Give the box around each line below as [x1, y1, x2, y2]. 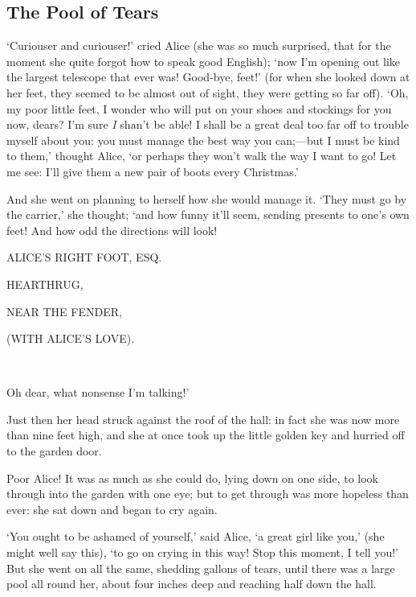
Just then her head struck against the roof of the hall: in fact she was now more [6, 410, 400, 427]
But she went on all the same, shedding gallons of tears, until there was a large [6, 559, 395, 576]
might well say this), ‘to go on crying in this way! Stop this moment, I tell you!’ [6, 544, 398, 561]
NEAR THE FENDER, [6, 303, 122, 319]
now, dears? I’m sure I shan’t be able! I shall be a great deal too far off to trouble [6, 116, 409, 133]
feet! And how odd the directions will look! [6, 221, 218, 238]
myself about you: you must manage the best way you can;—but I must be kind [6, 131, 400, 148]
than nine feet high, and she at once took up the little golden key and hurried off [6, 426, 405, 443]
